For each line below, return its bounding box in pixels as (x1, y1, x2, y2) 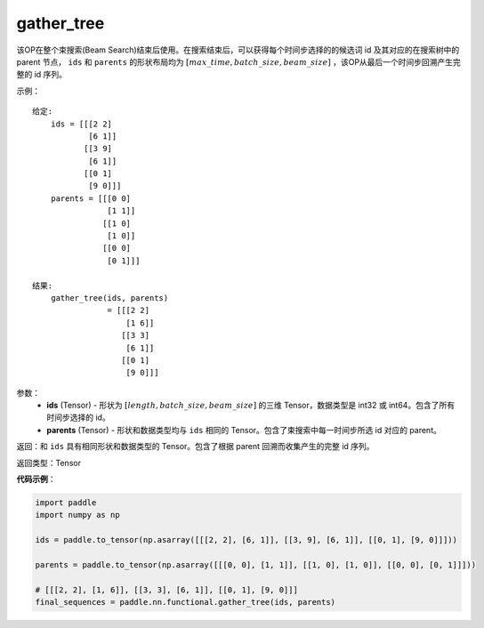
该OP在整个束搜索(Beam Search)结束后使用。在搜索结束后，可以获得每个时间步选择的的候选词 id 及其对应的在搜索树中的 (16, 44, 460, 55)
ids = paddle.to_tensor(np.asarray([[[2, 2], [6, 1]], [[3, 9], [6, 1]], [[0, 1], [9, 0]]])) (35, 535, 458, 545)
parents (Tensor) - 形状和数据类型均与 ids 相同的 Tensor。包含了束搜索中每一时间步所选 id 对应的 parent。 (46, 424, 442, 435)
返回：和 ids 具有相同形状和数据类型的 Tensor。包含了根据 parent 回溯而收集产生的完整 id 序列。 (16, 441, 375, 452)
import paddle (35, 498, 97, 508)
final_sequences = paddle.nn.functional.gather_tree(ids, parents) (35, 597, 336, 608)
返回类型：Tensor (16, 457, 82, 468)
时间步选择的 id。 (46, 412, 110, 423)
